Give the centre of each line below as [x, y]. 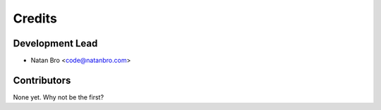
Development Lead [55, 43]
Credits [35, 18]
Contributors [42, 80]
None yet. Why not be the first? [59, 97]
